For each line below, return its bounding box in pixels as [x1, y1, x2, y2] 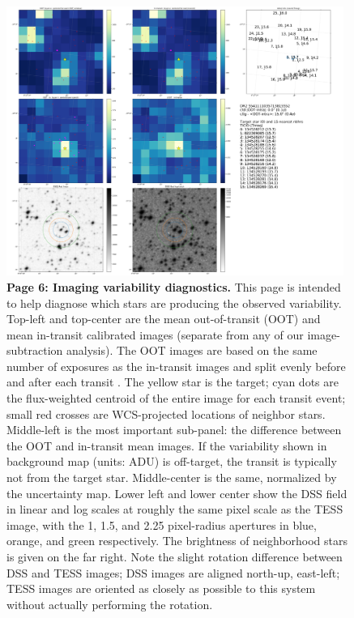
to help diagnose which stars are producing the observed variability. [6, 294, 342, 311]
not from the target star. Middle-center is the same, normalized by [6, 469, 337, 486]
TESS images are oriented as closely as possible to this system [6, 580, 316, 597]
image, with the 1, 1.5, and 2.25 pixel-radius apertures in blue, [6, 516, 317, 533]
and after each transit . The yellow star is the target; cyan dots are [6, 373, 339, 390]
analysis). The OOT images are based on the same [66, 342, 318, 359]
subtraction [6, 342, 63, 359]
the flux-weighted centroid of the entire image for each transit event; [6, 390, 346, 407]
